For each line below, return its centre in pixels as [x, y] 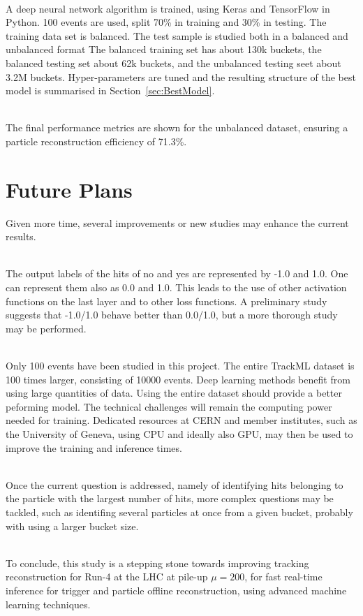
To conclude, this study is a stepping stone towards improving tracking [157, 563]
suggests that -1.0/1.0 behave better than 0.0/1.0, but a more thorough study [172, 315]
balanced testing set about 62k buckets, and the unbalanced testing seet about [173, 63]
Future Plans [69, 189]
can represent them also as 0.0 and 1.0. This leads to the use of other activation [176, 287]
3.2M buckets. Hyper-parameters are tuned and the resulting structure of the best [181, 76]
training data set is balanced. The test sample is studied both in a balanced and [177, 35]
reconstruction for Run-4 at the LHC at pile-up [107, 577]
